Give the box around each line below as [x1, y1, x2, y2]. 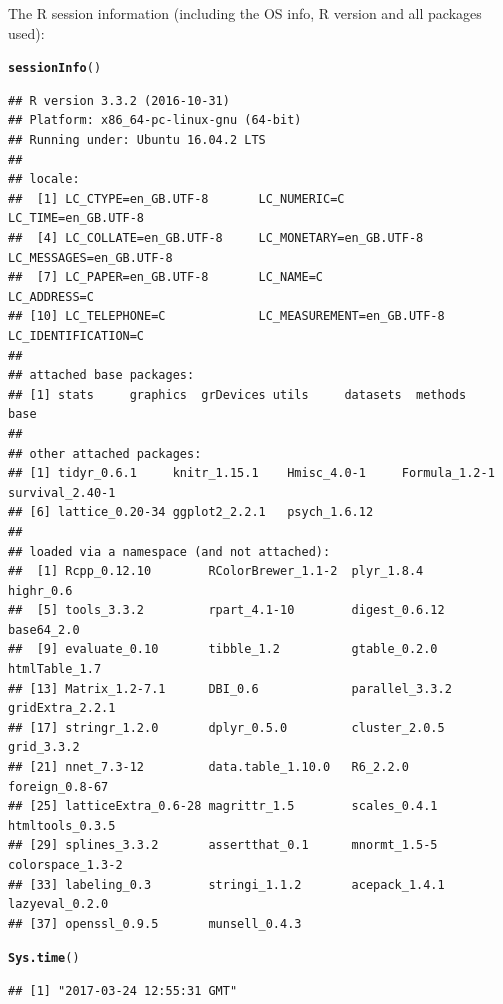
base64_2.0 [8, 622, 80, 637]
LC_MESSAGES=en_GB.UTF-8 [8, 250, 173, 265]
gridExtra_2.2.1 [8, 701, 116, 716]
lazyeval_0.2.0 [8, 897, 109, 912]
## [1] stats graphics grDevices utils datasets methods [8, 387, 467, 402]
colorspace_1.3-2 [8, 858, 123, 872]
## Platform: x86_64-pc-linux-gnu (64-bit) [8, 113, 302, 128]
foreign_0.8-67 [8, 779, 109, 794]
